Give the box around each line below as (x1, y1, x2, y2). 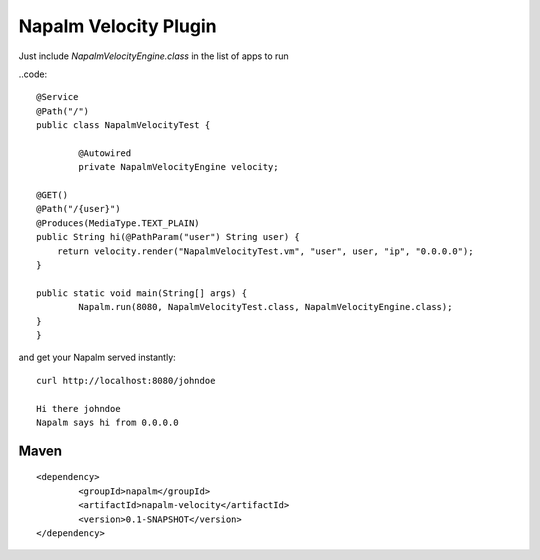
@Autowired (78, 147, 132, 159)
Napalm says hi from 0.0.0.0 (36, 416, 179, 428)
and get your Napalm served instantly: (18, 351, 177, 364)
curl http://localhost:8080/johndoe (36, 375, 216, 386)
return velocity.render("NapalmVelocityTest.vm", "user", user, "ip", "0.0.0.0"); (56, 245, 474, 257)
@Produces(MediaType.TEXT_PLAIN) (36, 217, 200, 229)
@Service (36, 91, 79, 103)
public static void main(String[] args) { (36, 287, 248, 299)
